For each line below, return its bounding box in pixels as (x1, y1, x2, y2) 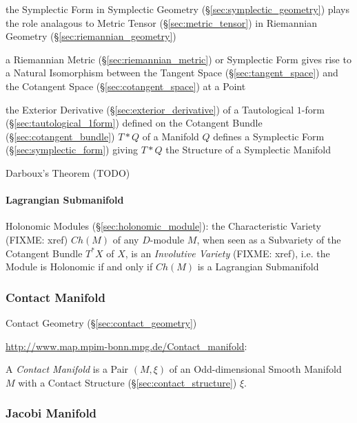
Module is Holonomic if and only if (6, 259, 153, 274)
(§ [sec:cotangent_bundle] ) (6, 129, 115, 143)
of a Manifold (142, 129, 199, 143)
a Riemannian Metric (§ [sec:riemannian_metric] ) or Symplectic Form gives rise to (6, 52, 351, 66)
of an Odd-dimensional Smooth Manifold (169, 362, 342, 376)
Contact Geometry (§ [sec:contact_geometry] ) (6, 315, 197, 329)
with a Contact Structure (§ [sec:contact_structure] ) (18, 375, 237, 389)
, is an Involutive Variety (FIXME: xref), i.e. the (125, 246, 330, 260)
